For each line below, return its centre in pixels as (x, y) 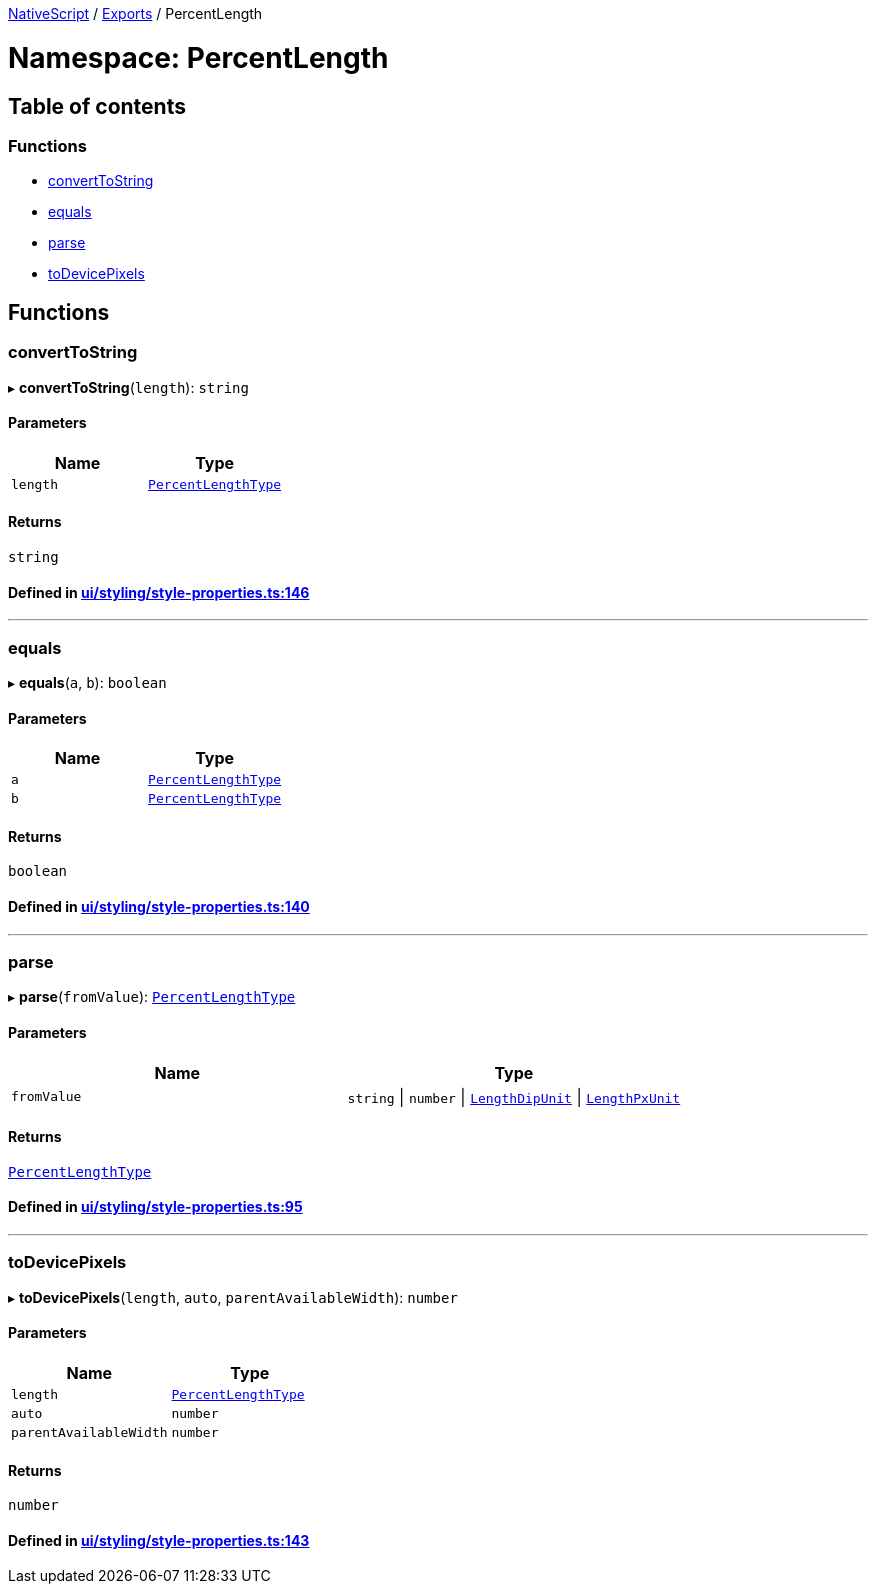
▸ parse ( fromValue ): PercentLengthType (152, 997)
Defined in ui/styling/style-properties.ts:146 (159, 592)
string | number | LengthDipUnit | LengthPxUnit (514, 1096)
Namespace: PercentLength (198, 57)
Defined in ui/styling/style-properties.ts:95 (155, 1207)
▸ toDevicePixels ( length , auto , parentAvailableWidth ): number (233, 1297)
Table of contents (97, 106)
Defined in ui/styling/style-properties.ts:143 (159, 1540)
